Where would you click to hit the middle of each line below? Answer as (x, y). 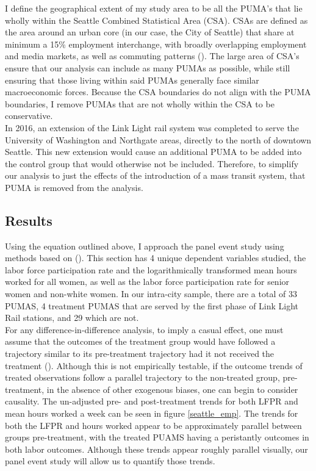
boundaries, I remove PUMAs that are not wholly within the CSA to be (140, 103)
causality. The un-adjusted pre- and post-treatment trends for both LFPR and (152, 401)
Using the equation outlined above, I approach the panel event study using (145, 246)
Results (29, 220)
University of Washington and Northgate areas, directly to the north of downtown (158, 139)
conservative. (29, 116)
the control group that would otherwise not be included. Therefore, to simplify (152, 163)
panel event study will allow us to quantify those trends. (110, 461)
